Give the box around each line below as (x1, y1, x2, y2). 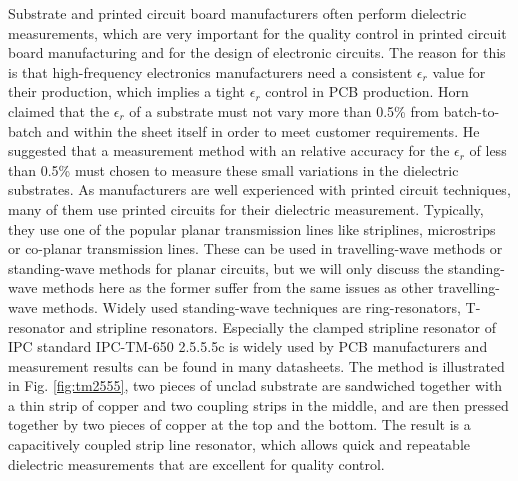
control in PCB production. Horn (265, 81, 469, 102)
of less (469, 140, 507, 161)
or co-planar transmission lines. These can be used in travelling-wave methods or (8, 238, 503, 259)
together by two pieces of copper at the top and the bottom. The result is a (8, 414, 471, 435)
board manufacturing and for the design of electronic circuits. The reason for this (8, 42, 506, 63)
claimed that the (8, 100, 110, 121)
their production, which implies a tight (8, 81, 246, 102)
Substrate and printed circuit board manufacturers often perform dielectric (8, 3, 467, 23)
